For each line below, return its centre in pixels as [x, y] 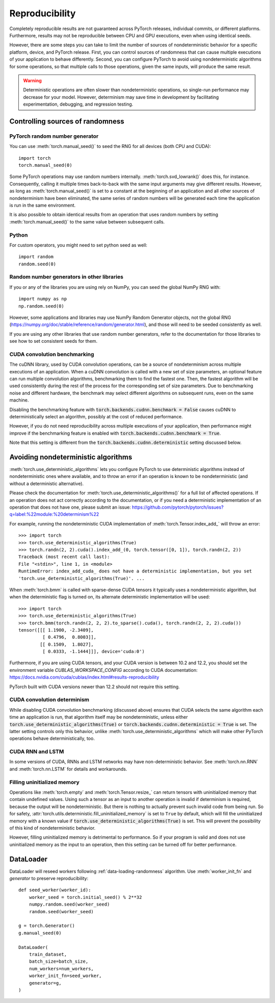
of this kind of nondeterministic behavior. [52, 828]
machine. [19, 400]
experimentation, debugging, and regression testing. [78, 104]
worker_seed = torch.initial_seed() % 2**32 [85, 897]
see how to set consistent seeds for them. [53, 341]
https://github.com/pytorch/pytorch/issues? [178, 507]
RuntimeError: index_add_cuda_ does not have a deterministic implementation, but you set [135, 571]
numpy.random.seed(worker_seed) [69, 905]
